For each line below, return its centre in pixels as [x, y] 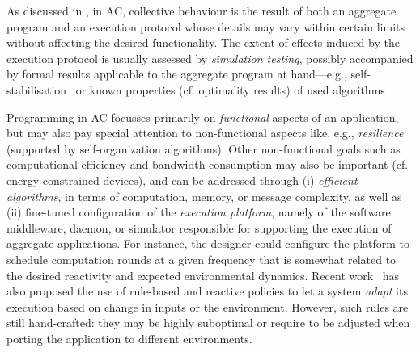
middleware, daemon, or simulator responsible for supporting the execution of [199, 227]
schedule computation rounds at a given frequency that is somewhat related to [202, 259]
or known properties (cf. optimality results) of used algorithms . [235, 89]
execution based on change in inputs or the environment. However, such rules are [208, 306]
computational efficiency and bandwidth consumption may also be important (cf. [208, 164]
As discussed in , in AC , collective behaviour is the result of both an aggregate [202, 10]
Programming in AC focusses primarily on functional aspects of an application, [203, 117]
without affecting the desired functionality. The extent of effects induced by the [203, 42]
